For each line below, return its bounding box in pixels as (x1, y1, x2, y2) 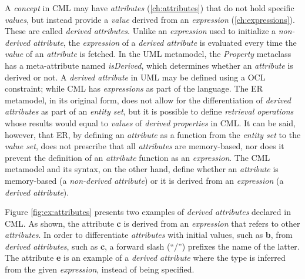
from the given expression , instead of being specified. (5, 263, 195, 275)
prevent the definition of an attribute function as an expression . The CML (5, 151, 270, 163)
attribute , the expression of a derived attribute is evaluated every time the (33, 36, 297, 48)
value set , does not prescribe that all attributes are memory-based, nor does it (5, 140, 284, 152)
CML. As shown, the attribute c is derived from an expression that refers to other (5, 217, 300, 229)
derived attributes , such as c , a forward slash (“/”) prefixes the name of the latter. (5, 240, 300, 252)
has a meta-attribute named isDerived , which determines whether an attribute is (5, 59, 293, 71)
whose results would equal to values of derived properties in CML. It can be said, (5, 116, 296, 129)
